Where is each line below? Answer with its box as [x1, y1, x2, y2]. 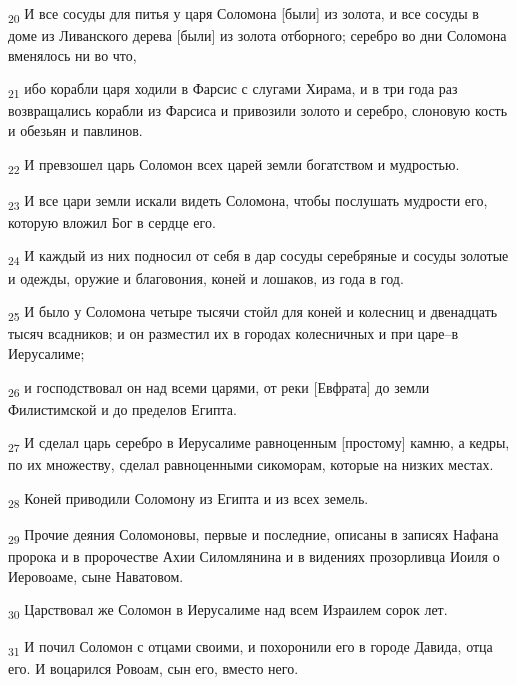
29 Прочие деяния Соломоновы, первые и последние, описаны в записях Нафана [8, 524, 499, 547]
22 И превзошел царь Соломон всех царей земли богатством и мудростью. [8, 153, 460, 177]
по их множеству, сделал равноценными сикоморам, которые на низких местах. [8, 454, 494, 475]
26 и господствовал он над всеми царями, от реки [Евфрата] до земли [8, 376, 430, 400]
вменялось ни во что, [8, 44, 137, 65]
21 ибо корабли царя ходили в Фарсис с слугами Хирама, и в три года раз [8, 78, 458, 102]
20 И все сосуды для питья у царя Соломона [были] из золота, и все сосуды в [8, 3, 479, 26]
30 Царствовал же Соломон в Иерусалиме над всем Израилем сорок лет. [8, 599, 448, 623]
